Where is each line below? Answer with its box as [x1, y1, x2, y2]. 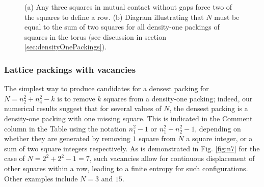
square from [139, 133, 176, 144]
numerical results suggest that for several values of [4, 103, 162, 114]
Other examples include [4, 173, 78, 183]
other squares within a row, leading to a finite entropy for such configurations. [4, 163, 248, 173]
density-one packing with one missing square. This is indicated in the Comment [4, 113, 253, 123]
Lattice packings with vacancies [4, 63, 136, 75]
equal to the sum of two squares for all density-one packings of [24, 21, 220, 32]
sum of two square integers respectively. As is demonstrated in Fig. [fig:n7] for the [4, 143, 260, 153]
